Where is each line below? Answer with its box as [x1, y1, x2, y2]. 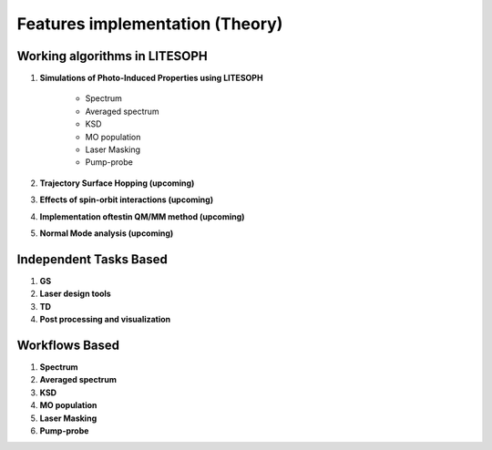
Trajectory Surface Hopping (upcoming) [39, 178, 195, 189]
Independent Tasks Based [16, 251, 168, 267]
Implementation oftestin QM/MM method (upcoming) [39, 210, 245, 222]
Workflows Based [16, 337, 120, 353]
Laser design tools [39, 288, 111, 300]
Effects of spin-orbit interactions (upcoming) [39, 194, 214, 205]
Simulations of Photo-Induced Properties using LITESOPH [39, 73, 263, 84]
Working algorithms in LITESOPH [16, 48, 209, 64]
